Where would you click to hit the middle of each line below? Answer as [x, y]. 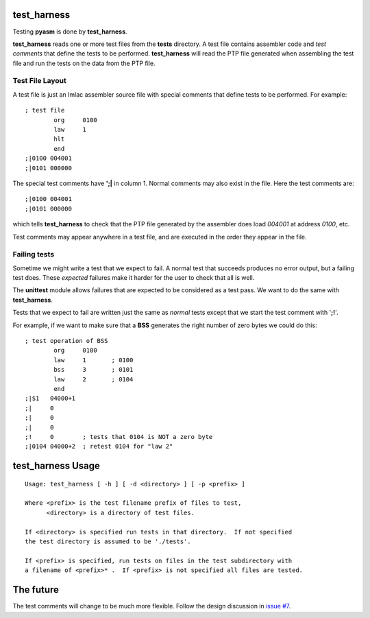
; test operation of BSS [66, 341]
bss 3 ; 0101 [94, 370]
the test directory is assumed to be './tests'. [108, 542]
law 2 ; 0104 [94, 379]
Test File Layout [39, 81]
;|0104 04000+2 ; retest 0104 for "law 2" [99, 447]
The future [36, 590]
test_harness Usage [57, 466]
